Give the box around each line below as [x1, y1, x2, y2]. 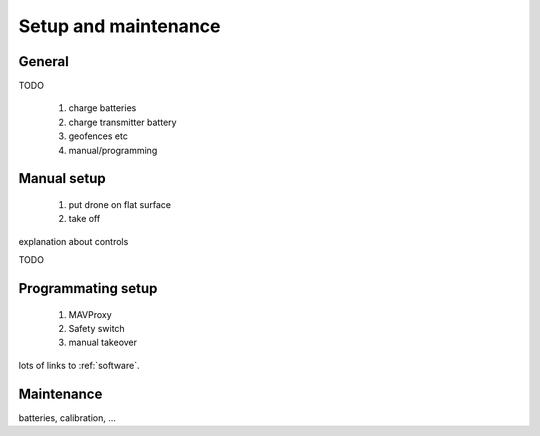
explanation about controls [18, 235, 129, 247]
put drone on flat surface [68, 199, 172, 211]
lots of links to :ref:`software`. [18, 359, 140, 371]
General [18, 53, 70, 70]
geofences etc [68, 130, 129, 142]
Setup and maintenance [18, 15, 221, 37]
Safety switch [68, 323, 125, 334]
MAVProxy [68, 308, 112, 320]
